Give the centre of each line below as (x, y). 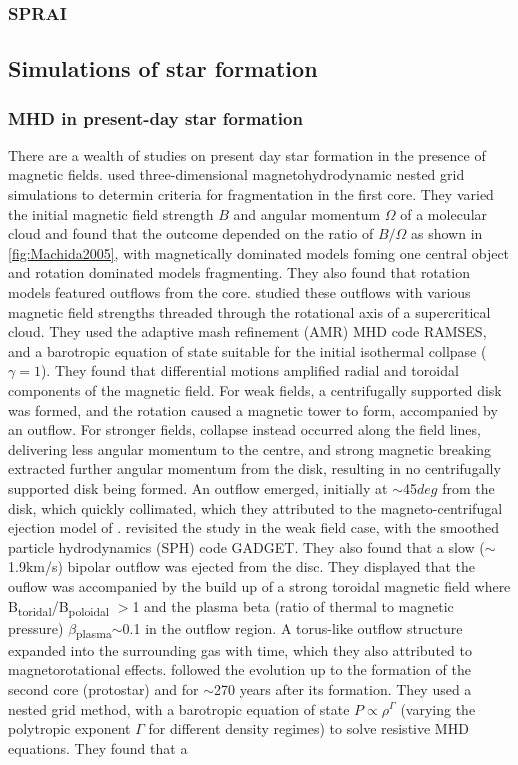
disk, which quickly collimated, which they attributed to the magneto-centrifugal (255, 507)
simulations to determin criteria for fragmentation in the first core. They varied (251, 194)
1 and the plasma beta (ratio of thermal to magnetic (293, 605)
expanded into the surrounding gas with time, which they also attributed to (240, 649)
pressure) (36, 627)
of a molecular (444, 213)
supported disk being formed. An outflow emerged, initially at (198, 487)
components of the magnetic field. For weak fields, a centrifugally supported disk (255, 389)
